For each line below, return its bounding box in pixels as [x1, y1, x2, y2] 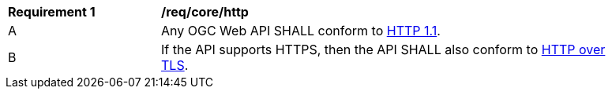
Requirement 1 [8, 4, 96, 20]
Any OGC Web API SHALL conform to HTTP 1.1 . [161, 23, 441, 38]
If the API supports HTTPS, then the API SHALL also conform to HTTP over [161, 42, 606, 57]
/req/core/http [161, 4, 249, 20]
